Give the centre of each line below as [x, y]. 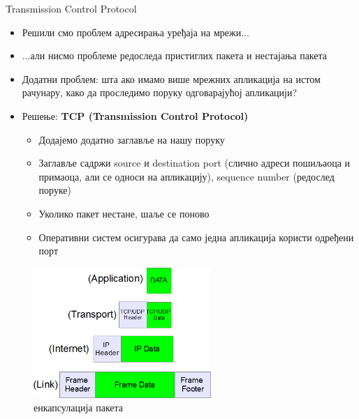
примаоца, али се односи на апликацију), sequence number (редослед [186, 176]
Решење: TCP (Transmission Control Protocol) [135, 115]
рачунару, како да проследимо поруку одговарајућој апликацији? [160, 92]
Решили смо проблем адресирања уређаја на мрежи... [135, 32]
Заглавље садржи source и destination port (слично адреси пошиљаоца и [195, 163]
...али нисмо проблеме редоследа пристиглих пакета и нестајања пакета [175, 55]
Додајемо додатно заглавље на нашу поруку [132, 139]
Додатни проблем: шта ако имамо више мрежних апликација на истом [171, 78]
